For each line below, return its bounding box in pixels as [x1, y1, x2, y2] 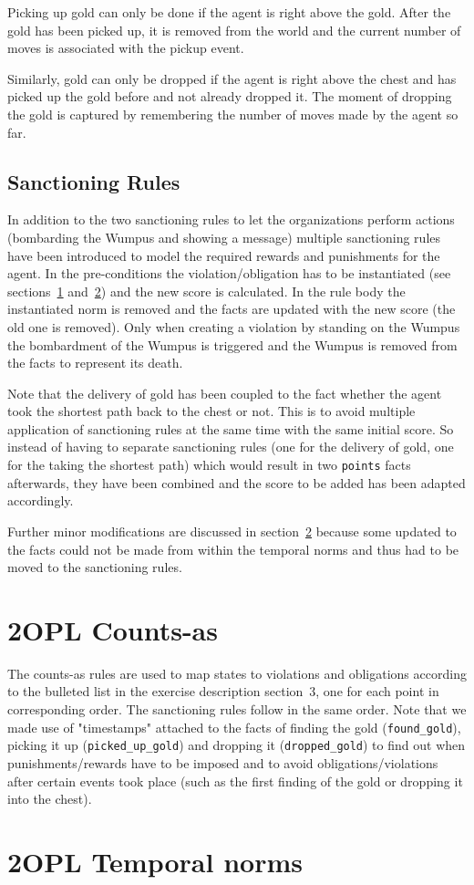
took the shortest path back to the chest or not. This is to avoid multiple [7, 401, 416, 421]
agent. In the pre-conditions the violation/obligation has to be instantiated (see [7, 264, 451, 283]
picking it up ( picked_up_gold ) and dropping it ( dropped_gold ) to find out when [7, 735, 466, 755]
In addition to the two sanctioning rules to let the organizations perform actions [7, 210, 455, 229]
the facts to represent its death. [7, 353, 183, 372]
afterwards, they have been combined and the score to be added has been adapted [7, 473, 466, 492]
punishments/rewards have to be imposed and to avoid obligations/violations [7, 753, 438, 772]
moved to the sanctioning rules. [7, 557, 182, 577]
